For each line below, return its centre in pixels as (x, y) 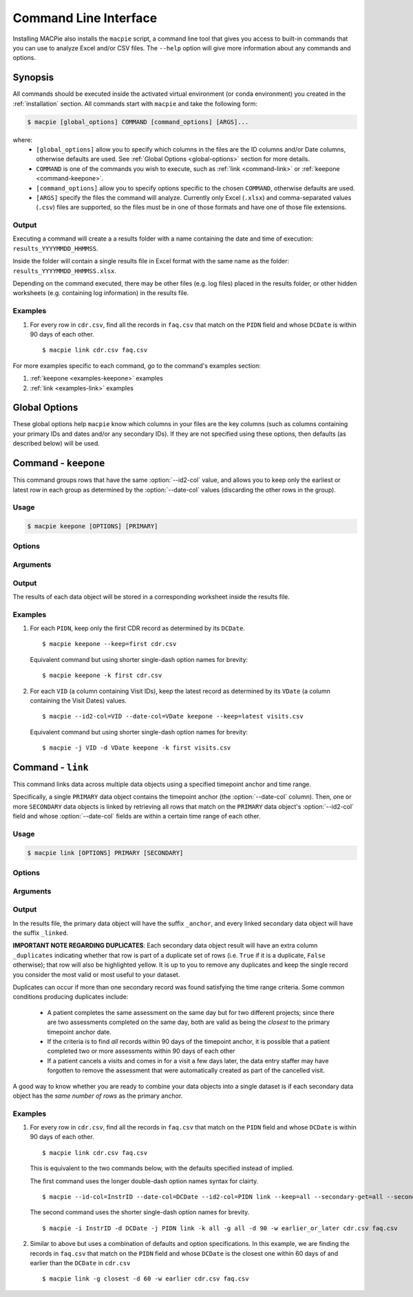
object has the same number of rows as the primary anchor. (98, 1096)
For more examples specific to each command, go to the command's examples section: (137, 365)
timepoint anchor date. (79, 1032)
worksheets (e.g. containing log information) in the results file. (101, 293)
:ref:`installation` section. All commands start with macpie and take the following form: (135, 103)
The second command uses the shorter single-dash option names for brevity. (140, 1212)
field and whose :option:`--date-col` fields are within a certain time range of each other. (137, 816)
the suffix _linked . (41, 933)
